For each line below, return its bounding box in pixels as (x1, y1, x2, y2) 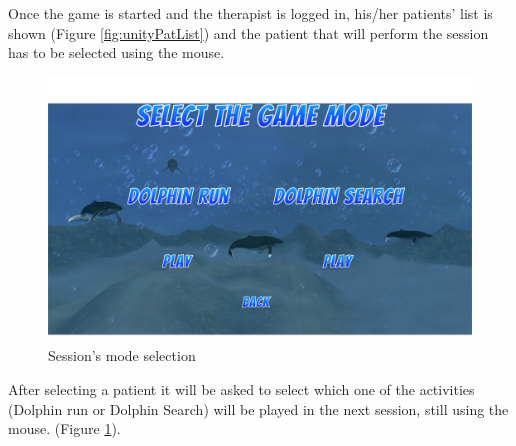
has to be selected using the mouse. (8, 42, 225, 63)
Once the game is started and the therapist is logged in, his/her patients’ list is (8, 3, 493, 23)
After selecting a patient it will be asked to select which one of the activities (8, 378, 475, 399)
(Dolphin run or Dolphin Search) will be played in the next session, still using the (8, 398, 509, 419)
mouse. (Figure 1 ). (8, 418, 121, 439)
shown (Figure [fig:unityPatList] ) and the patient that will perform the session (8, 22, 489, 43)
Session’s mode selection (48, 345, 196, 366)
